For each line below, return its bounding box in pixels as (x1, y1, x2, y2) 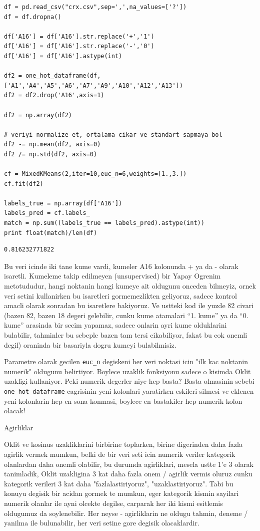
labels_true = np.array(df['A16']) (4, 199, 122, 207)
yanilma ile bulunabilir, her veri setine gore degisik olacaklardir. (4, 517, 199, 528)
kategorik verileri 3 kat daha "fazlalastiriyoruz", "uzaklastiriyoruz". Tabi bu (4, 478, 233, 488)
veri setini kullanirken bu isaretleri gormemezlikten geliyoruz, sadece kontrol (4, 290, 237, 301)
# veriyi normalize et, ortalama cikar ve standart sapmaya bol (4, 131, 222, 138)
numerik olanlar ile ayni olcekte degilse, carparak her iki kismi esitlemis (4, 498, 223, 508)
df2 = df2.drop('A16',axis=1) (4, 92, 104, 99)
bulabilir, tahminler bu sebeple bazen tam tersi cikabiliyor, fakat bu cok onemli (4, 330, 247, 340)
